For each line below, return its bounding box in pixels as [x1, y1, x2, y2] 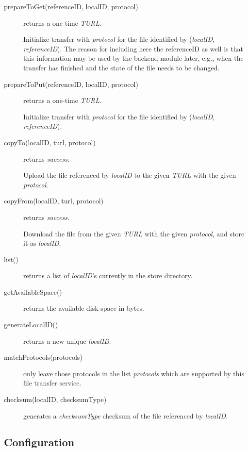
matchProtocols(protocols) [4, 352, 83, 362]
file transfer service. [23, 378, 82, 388]
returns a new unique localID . [23, 335, 111, 346]
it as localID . [23, 238, 61, 248]
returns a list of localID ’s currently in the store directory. [23, 270, 193, 281]
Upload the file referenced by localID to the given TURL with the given [23, 170, 236, 180]
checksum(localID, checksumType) [4, 394, 107, 404]
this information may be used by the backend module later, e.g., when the [23, 53, 244, 63]
